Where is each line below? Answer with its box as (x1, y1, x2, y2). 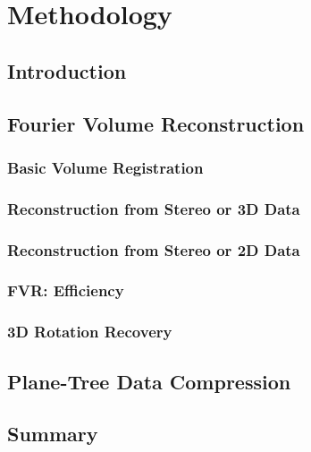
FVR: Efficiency (7, 279, 124, 302)
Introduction (7, 56, 127, 84)
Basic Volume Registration (7, 156, 204, 178)
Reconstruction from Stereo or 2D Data (7, 238, 300, 260)
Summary (7, 420, 98, 448)
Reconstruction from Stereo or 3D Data (7, 197, 300, 219)
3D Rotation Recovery (7, 320, 172, 343)
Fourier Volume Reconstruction (7, 109, 305, 137)
